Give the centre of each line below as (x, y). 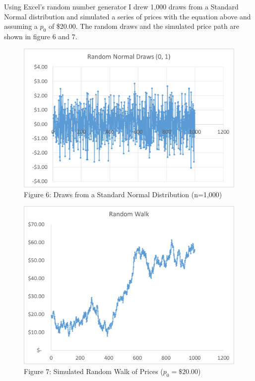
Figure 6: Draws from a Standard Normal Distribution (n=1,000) (123, 194)
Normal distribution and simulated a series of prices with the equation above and (127, 16)
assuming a (21, 26)
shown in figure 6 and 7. (41, 36)
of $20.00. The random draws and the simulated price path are (144, 26)
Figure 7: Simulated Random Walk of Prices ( (94, 371)
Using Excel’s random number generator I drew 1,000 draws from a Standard (121, 6)
